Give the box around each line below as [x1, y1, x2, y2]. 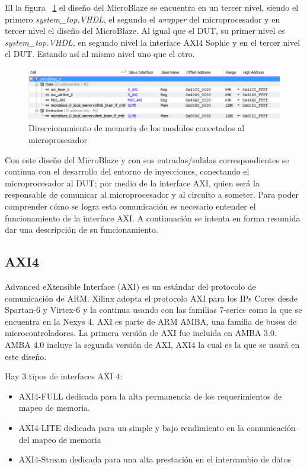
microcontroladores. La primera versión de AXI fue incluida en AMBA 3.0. [5, 327, 277, 339]
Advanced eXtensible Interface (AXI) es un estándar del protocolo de [5, 280, 256, 293]
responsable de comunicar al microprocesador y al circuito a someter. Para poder [5, 188, 299, 201]
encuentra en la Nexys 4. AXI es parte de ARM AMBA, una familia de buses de [5, 315, 297, 327]
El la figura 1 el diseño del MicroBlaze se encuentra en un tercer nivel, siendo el [5, 1, 299, 13]
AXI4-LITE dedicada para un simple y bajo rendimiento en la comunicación [18, 421, 296, 433]
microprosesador [28, 134, 88, 146]
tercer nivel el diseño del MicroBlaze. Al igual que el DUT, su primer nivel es [5, 24, 285, 37]
